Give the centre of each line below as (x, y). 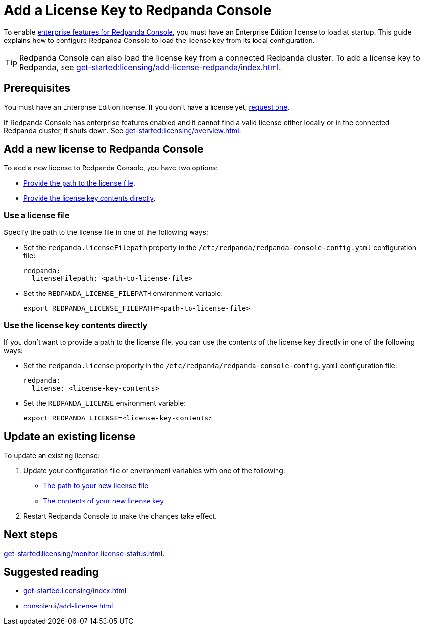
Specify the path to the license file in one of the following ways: (106, 232)
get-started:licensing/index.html (75, 591)
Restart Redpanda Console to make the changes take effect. (120, 516)
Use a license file (37, 215)
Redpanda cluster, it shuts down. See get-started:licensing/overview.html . (123, 130)
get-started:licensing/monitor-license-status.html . (84, 553)
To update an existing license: (52, 455)
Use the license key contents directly (76, 325)
